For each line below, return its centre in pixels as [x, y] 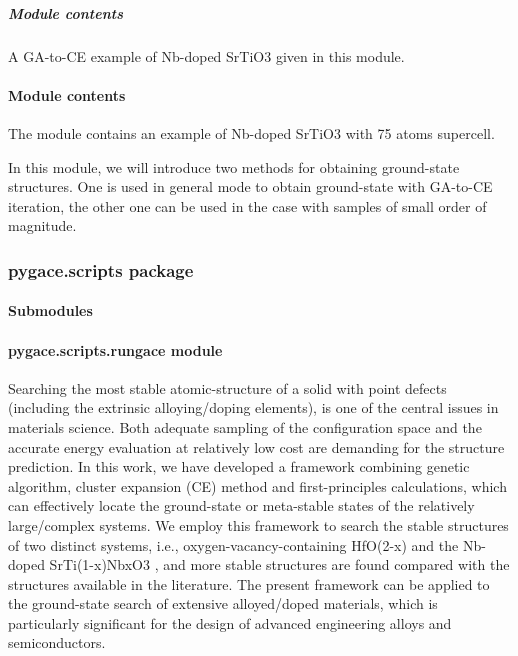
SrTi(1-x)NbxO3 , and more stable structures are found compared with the [279, 564]
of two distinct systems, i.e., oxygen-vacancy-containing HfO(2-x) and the [233, 544]
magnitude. [42, 225]
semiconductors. [57, 642]
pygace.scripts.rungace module [115, 349]
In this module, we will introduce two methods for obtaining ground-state [234, 166]
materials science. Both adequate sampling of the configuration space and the [245, 426]
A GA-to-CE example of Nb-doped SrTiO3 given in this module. [206, 55]
